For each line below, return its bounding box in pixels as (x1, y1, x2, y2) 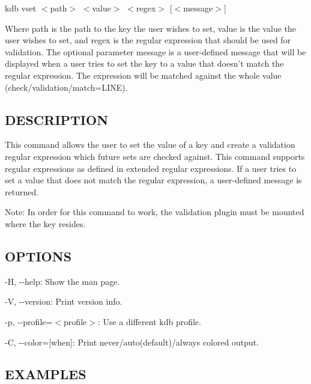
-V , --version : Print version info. (5, 295, 122, 308)
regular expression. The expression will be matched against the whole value (5, 69, 282, 81)
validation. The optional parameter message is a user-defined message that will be (5, 45, 306, 58)
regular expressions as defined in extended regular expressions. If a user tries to (5, 162, 297, 174)
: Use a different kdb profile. (97, 315, 201, 328)
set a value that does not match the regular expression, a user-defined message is (5, 174, 302, 186)
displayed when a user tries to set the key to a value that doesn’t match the (5, 57, 284, 70)
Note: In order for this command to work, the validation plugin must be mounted (5, 206, 304, 218)
